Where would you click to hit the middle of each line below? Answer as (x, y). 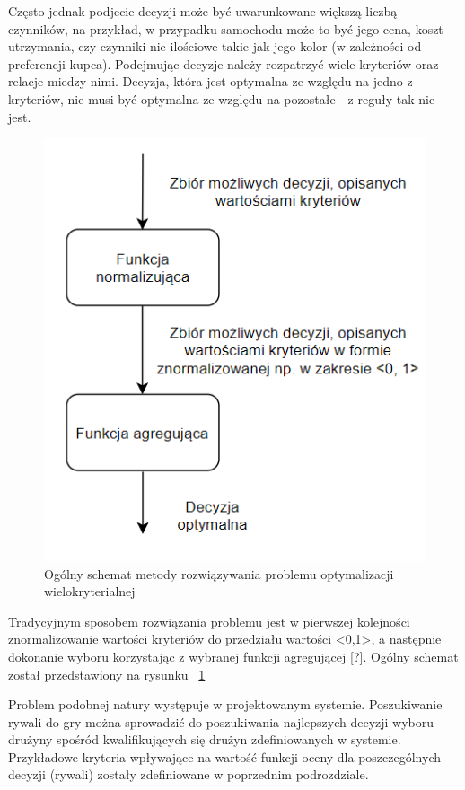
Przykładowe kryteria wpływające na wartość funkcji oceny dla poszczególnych (225, 756)
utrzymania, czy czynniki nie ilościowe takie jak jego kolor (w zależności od (215, 46)
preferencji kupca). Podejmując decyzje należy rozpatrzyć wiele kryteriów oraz (224, 63)
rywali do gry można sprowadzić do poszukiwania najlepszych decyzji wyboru (221, 721)
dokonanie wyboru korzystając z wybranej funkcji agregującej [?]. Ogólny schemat (233, 656)
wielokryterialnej (90, 591)
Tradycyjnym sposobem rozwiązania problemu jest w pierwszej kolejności (209, 621)
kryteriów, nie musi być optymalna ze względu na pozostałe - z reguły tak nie (222, 98)
